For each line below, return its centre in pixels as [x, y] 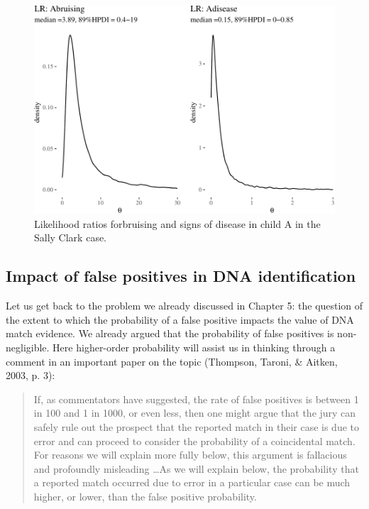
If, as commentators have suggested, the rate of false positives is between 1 [196, 399]
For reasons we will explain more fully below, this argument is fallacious [190, 455]
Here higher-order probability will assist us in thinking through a [194, 347]
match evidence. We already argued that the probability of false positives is [170, 333]
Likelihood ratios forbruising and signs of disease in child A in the [177, 223]
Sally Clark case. [71, 237]
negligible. [28, 347]
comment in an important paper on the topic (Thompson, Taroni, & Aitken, [172, 361]
